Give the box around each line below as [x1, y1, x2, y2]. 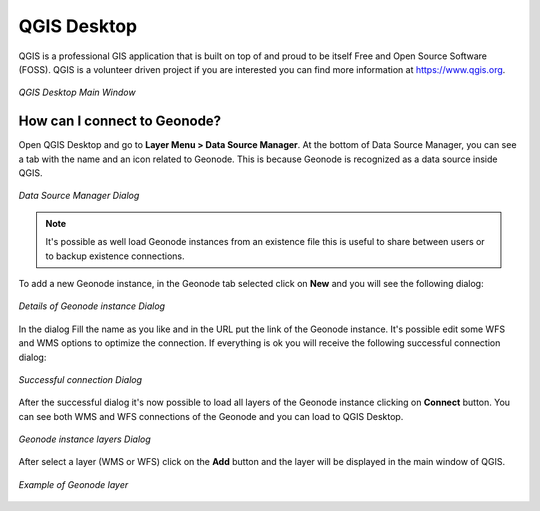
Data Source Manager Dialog [18, 190, 140, 202]
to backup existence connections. [45, 250, 185, 262]
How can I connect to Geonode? [18, 113, 222, 130]
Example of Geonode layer [18, 478, 129, 490]
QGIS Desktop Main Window [18, 86, 136, 99]
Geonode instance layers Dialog [18, 433, 152, 445]
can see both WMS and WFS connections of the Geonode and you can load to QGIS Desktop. [18, 410, 404, 422]
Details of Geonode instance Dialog [18, 300, 165, 312]
